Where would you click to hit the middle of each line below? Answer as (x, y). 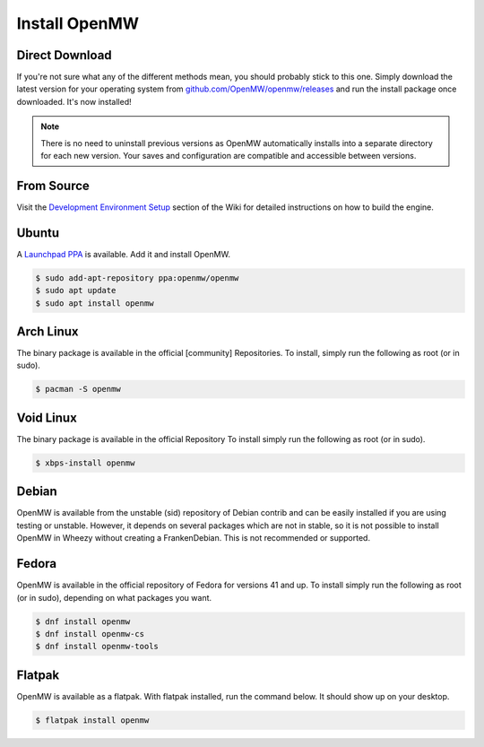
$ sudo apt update (76, 291)
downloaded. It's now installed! (74, 101)
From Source (53, 185)
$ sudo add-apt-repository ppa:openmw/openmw (137, 278)
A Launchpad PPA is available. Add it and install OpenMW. (123, 254)
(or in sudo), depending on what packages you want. (114, 597)
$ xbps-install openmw (85, 463)
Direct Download (64, 55)
